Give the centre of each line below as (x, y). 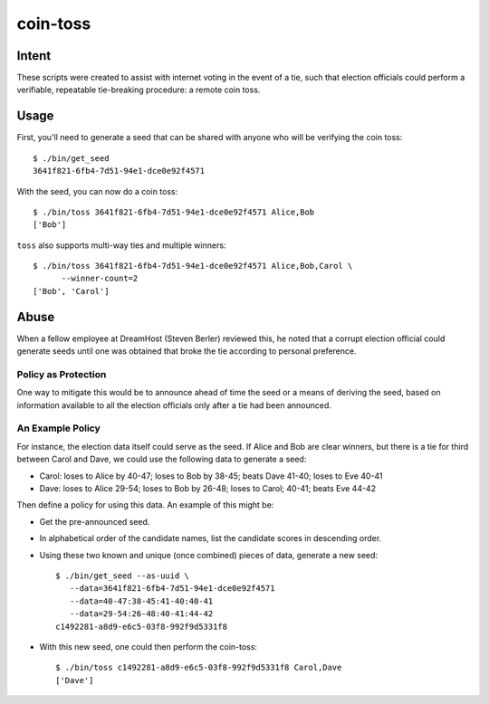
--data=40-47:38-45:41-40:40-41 (141, 601)
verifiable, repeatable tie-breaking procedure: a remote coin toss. (139, 90)
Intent (34, 56)
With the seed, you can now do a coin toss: (97, 191)
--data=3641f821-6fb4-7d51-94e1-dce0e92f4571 (172, 589)
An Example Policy (59, 428)
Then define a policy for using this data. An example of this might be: (145, 505)
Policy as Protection (62, 374)
